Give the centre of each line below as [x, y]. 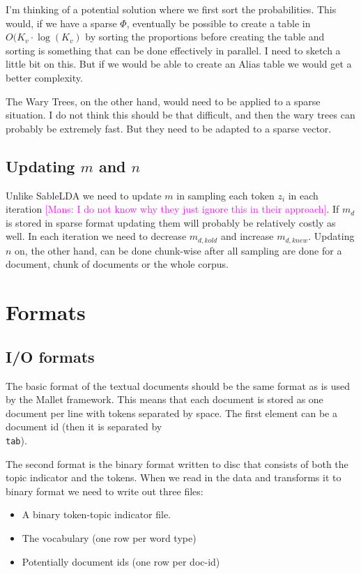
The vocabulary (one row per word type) [109, 537]
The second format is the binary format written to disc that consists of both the [177, 463]
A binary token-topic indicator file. [97, 514]
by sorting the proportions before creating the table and [205, 37]
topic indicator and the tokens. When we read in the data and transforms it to [174, 477]
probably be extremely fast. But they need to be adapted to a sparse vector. [169, 128]
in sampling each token [225, 195]
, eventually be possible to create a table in [218, 23]
